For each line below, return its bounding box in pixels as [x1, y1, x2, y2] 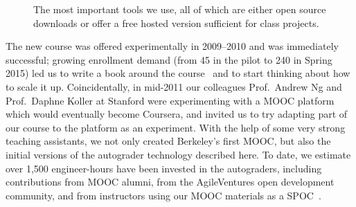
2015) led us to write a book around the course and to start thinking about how [6, 66, 350, 80]
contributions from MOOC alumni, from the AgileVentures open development [6, 174, 335, 189]
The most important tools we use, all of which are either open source [33, 2, 326, 16]
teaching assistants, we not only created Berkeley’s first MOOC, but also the [6, 134, 331, 148]
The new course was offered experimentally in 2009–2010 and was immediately [6, 39, 339, 53]
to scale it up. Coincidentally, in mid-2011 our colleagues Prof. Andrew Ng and [6, 79, 342, 93]
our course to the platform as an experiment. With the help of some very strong [6, 120, 346, 134]
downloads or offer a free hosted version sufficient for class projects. [33, 15, 319, 30]
